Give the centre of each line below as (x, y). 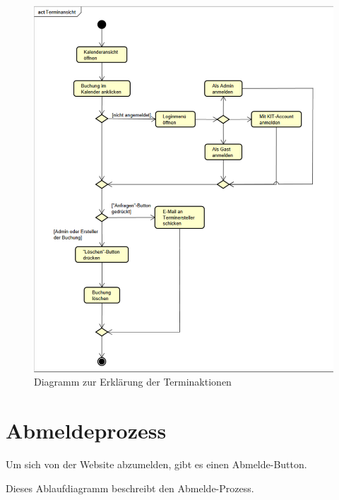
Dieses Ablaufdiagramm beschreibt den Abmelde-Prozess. (130, 488)
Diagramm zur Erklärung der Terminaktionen (133, 382)
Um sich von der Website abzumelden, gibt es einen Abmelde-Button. (156, 464)
